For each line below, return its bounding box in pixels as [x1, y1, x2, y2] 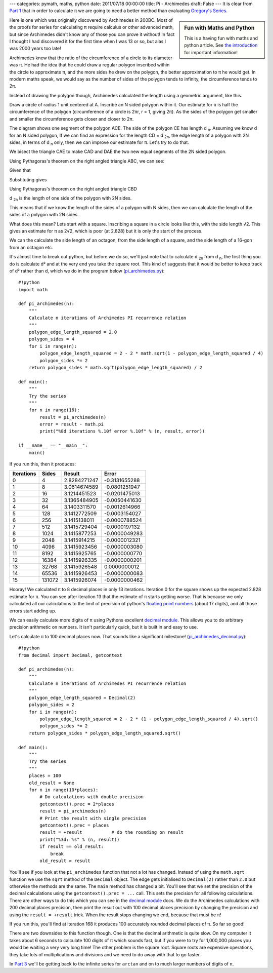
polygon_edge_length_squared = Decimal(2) [28, 694, 136, 700]
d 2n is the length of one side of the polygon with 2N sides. [9, 195, 132, 203]
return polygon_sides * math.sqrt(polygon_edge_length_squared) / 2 [28, 365, 202, 370]
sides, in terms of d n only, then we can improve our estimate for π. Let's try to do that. [9, 139, 190, 146]
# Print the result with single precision [39, 815, 147, 821]
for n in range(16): [28, 407, 80, 413]
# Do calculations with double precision [39, 794, 144, 800]
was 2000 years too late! [9, 46, 62, 52]
